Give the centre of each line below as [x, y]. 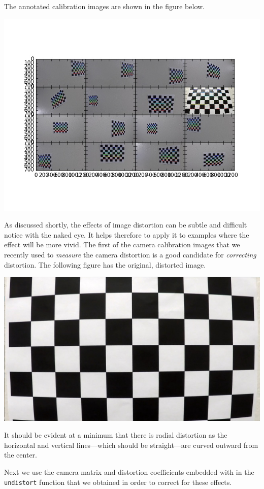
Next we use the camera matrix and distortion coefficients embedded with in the [129, 472]
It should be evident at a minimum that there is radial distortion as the [116, 435]
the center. [21, 455]
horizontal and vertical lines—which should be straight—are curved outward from [131, 445]
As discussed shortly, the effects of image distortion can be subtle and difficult [126, 225]
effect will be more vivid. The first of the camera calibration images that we [122, 244]
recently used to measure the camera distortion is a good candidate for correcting [130, 254]
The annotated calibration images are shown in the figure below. [104, 6]
